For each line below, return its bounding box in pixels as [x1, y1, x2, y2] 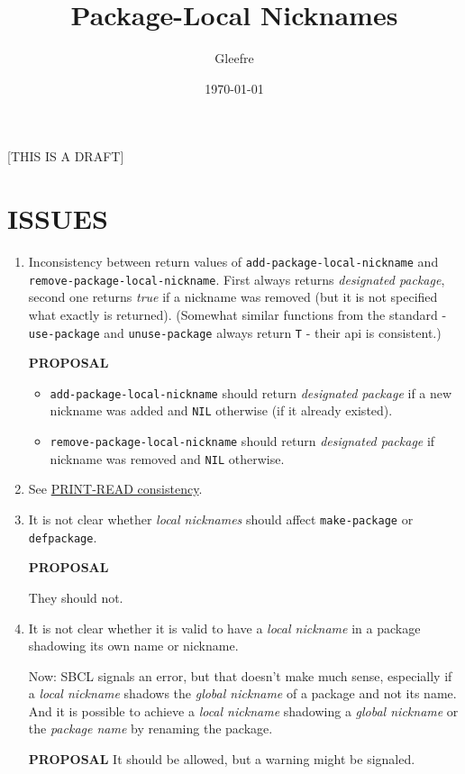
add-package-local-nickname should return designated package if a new [50, 383, 452, 402]
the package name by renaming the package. [28, 719, 273, 738]
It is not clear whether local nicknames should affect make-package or [28, 510, 414, 528]
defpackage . [28, 527, 97, 546]
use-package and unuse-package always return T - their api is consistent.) [28, 323, 442, 341]
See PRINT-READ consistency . [28, 479, 203, 498]
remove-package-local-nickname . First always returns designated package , [28, 269, 445, 288]
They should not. [28, 587, 123, 606]
